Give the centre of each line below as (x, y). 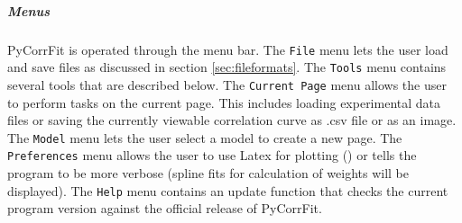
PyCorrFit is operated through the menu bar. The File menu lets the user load (228, 49)
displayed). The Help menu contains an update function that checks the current (228, 190)
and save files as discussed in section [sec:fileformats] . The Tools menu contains (227, 67)
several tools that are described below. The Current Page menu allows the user (227, 84)
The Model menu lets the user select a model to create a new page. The (205, 137)
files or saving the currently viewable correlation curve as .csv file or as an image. (232, 120)
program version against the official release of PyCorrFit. (165, 208)
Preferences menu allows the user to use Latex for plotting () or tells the (212, 155)
